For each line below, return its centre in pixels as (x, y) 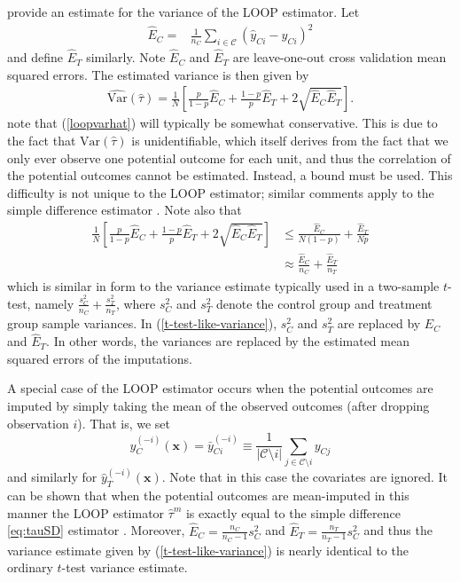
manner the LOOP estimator (86, 512)
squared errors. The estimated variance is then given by (158, 74)
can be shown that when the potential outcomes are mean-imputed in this (208, 495)
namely (55, 303)
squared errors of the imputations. (100, 358)
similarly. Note (126, 57)
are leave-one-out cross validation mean (339, 57)
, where (136, 303)
